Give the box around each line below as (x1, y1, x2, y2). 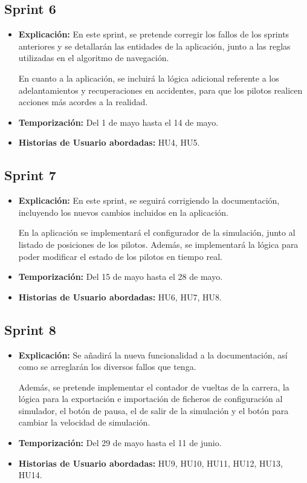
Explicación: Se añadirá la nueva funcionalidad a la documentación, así (18, 348, 288, 361)
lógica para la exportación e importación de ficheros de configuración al (18, 392, 283, 405)
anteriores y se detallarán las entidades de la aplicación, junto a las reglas (18, 39, 291, 52)
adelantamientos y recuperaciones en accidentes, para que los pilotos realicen (18, 83, 303, 96)
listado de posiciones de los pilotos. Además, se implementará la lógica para (18, 238, 299, 250)
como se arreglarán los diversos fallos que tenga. (18, 360, 196, 373)
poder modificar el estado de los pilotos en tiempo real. (18, 250, 222, 262)
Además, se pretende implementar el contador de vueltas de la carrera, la (18, 380, 289, 393)
